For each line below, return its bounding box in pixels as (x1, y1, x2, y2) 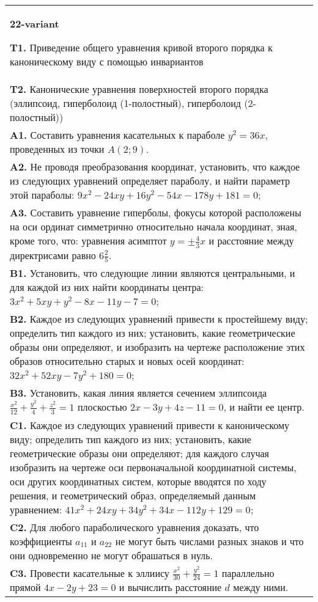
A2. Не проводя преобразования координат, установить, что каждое (10, 160, 300, 174)
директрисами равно (10, 248, 96, 262)
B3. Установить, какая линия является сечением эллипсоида (10, 386, 267, 400)
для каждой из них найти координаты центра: (10, 280, 204, 295)
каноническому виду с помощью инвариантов (10, 54, 204, 68)
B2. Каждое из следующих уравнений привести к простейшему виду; (10, 312, 308, 326)
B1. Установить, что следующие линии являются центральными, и (10, 266, 295, 281)
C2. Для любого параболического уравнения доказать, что (10, 519, 259, 534)
